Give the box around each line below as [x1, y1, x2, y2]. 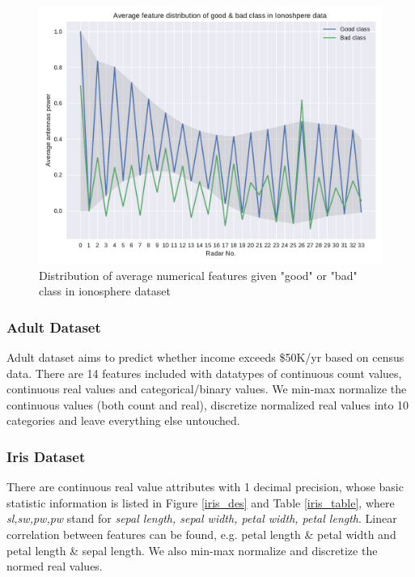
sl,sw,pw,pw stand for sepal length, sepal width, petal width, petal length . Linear [6, 510, 397, 527]
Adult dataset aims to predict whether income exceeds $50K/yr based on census [6, 349, 404, 365]
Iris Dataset [6, 446, 86, 466]
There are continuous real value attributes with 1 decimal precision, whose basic [6, 478, 404, 495]
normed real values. [6, 558, 103, 575]
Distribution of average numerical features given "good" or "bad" [39, 266, 358, 283]
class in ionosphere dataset [39, 282, 171, 299]
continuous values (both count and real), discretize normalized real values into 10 [6, 396, 409, 413]
